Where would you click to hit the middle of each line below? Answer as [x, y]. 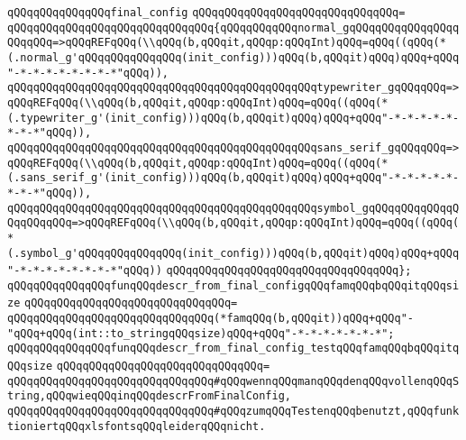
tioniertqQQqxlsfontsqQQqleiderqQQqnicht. [137, 426]
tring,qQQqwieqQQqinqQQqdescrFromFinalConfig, [149, 396]
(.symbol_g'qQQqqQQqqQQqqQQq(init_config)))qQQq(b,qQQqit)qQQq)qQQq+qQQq [233, 253]
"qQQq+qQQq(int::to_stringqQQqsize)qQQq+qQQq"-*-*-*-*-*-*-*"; [201, 333]
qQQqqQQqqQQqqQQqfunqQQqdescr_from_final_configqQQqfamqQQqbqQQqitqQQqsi [233, 285]
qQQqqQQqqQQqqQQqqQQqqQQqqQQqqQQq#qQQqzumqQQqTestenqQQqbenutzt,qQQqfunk [233, 412]
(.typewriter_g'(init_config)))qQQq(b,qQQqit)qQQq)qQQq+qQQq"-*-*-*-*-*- [233, 118]
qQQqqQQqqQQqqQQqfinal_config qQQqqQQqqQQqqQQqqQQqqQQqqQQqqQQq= [206, 13]
